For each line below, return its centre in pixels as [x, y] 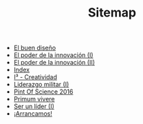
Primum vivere [34, 99]
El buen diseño [35, 48]
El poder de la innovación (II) [54, 63]
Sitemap [112, 13]
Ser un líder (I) [34, 106]
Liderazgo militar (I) [41, 85]
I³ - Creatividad [35, 77]
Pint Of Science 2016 [43, 92]
